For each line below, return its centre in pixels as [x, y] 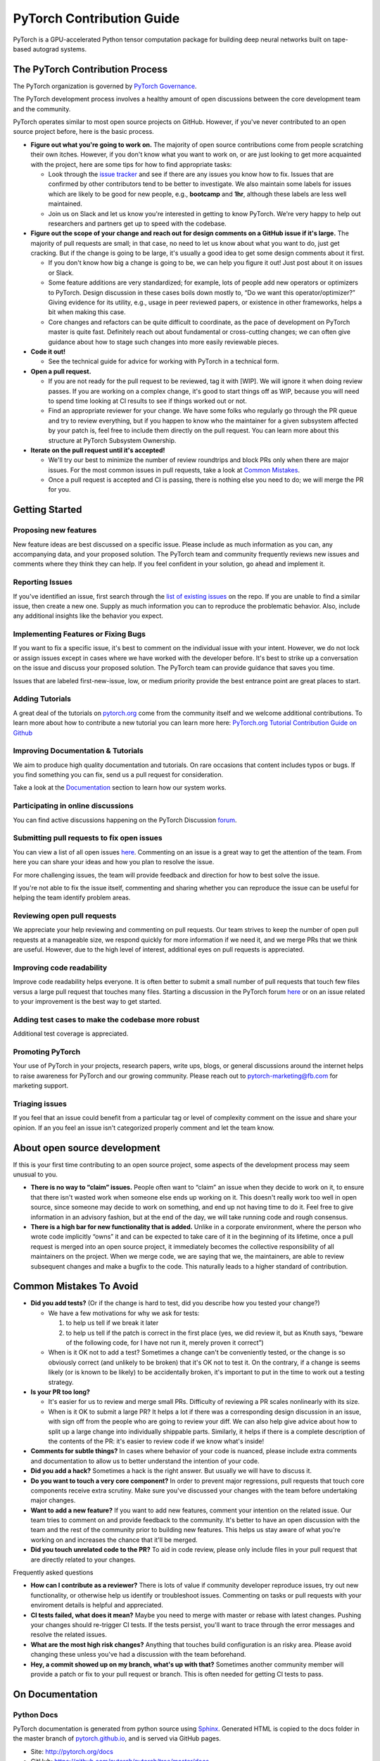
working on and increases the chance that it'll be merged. [114, 1540]
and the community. [42, 108]
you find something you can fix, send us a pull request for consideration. [118, 775]
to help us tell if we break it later [112, 1323]
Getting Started [47, 510]
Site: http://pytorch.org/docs [72, 1751]
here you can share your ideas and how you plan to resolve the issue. [114, 862]
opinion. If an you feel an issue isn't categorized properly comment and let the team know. [144, 1128]
